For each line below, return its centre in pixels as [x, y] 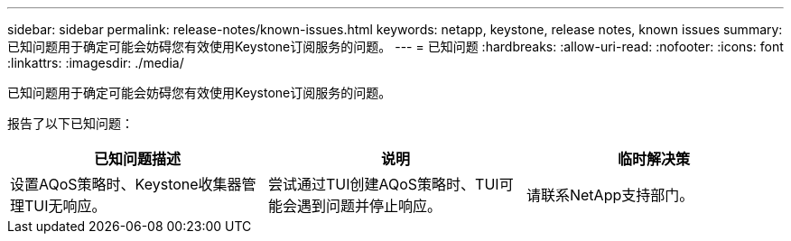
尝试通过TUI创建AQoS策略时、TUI [383, 184]
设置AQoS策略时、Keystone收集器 [126, 184]
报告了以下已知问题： [70, 123]
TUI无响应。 [65, 206]
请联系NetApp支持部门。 [610, 195]
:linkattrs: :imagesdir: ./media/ [96, 63]
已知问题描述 [137, 159]
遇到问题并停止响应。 [369, 206]
